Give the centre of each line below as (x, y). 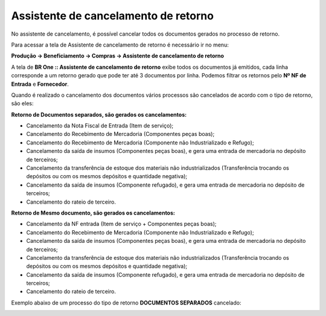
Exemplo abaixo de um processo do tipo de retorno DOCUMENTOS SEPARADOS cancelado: (126, 303)
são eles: (22, 103)
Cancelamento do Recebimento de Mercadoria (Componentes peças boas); (120, 134)
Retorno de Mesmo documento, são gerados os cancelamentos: (93, 213)
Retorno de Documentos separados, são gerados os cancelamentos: (99, 114)
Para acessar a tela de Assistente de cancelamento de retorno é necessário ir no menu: (120, 45)
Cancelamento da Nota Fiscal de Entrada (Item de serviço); (100, 126)
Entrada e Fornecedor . (40, 84)
